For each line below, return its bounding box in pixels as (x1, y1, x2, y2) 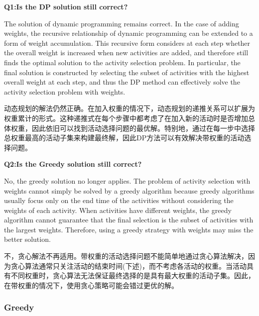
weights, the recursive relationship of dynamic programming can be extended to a (4, 28, 253, 38)
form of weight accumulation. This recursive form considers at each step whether (4, 37, 251, 48)
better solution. (4, 234, 51, 244)
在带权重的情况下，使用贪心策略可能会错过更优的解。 (4, 280, 178, 290)
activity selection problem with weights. (4, 86, 126, 97)
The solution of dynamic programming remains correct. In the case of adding (4, 18, 239, 28)
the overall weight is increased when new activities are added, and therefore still (4, 47, 249, 58)
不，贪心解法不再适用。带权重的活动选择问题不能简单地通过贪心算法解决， (4, 251, 248, 261)
